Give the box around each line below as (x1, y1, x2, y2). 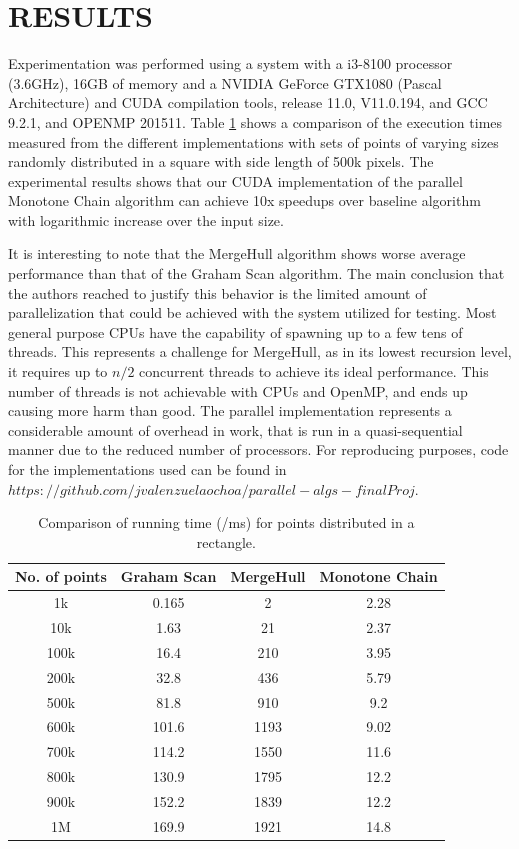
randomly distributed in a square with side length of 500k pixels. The (8, 151, 434, 172)
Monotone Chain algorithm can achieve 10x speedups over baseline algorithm (8, 190, 481, 211)
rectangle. (196, 531, 256, 552)
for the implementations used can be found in (8, 459, 287, 479)
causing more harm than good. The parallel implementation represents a (8, 400, 452, 421)
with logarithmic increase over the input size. (8, 209, 284, 230)
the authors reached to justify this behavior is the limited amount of (8, 282, 427, 303)
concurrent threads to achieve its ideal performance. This (139, 361, 489, 382)
